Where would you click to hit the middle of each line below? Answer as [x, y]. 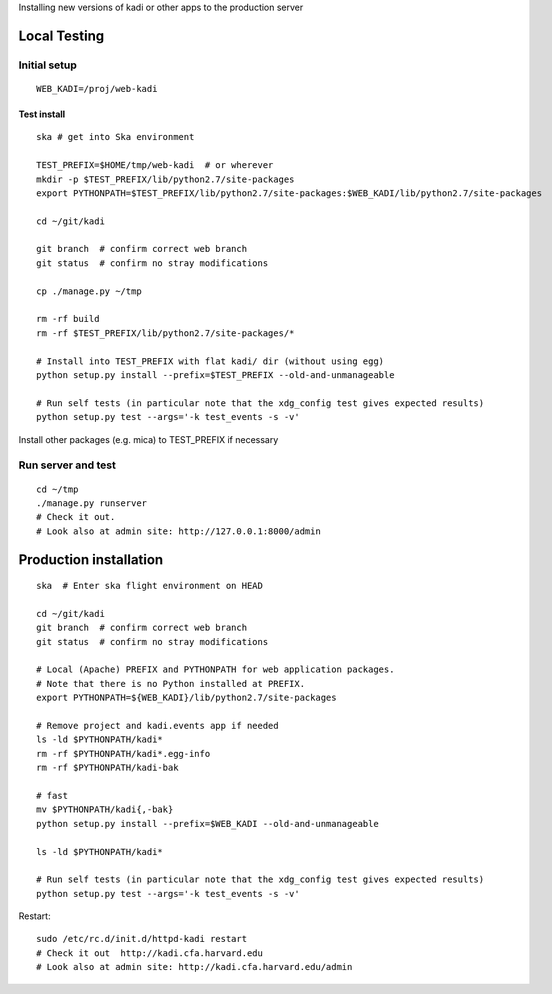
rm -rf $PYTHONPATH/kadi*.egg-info [123, 753]
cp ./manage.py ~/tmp [89, 291]
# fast [52, 795]
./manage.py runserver [92, 503]
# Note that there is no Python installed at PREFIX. [170, 683]
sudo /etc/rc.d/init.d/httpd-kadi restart [142, 939]
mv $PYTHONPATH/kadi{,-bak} [105, 809]
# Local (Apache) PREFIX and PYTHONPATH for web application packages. [215, 669]
